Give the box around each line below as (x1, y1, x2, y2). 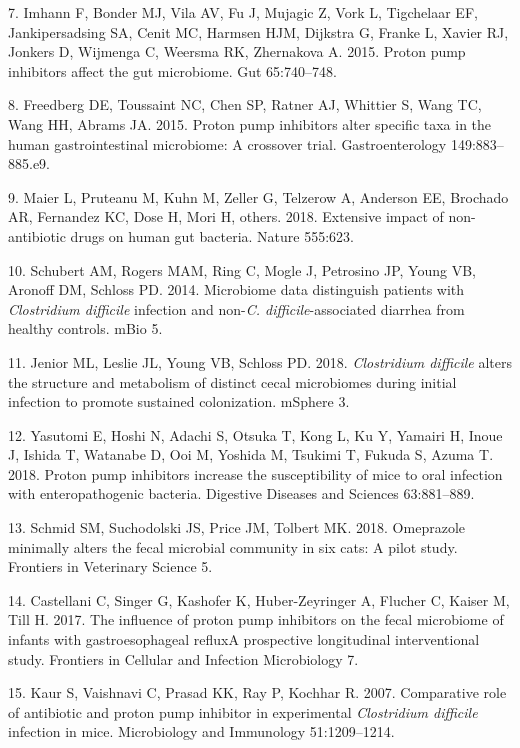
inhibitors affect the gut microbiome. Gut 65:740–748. (8, 60, 337, 81)
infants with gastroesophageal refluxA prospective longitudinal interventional (8, 629, 480, 650)
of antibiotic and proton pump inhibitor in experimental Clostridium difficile (8, 701, 478, 722)
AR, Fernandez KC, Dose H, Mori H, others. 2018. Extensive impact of (8, 206, 444, 227)
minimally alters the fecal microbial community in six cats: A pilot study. (8, 536, 458, 557)
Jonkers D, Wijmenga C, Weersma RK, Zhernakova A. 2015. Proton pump (8, 41, 466, 62)
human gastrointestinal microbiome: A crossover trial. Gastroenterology (8, 133, 447, 154)
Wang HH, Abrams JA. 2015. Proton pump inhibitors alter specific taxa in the (8, 113, 492, 134)
